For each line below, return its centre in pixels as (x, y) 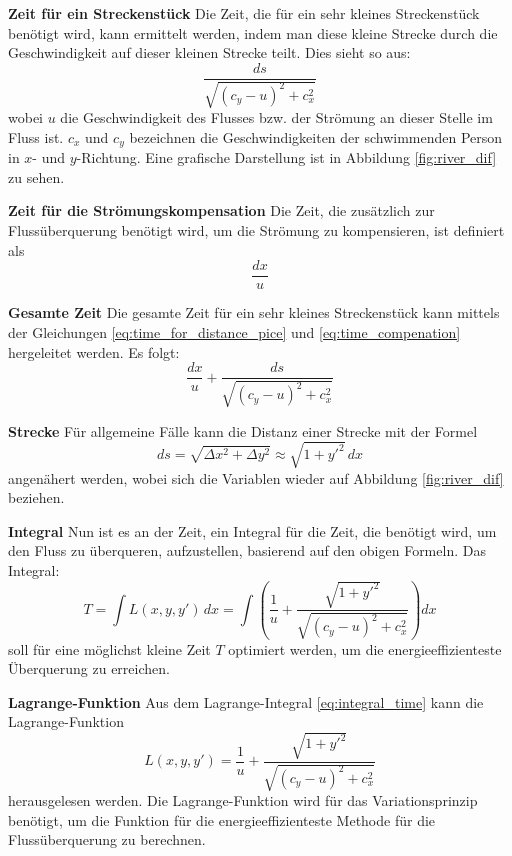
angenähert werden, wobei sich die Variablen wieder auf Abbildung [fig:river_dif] (256, 477)
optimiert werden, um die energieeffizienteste (365, 648)
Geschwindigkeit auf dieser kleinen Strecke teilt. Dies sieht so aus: (209, 52)
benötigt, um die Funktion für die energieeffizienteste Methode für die (222, 819)
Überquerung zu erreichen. (89, 668)
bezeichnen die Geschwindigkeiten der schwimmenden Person (316, 136)
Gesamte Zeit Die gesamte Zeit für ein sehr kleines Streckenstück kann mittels (254, 312)
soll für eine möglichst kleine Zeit (109, 648)
